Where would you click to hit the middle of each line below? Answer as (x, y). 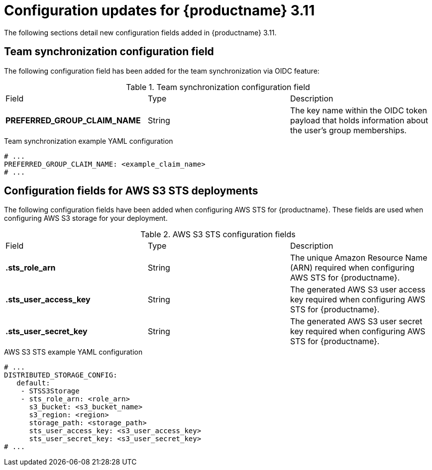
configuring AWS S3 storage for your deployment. (86, 218)
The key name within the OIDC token (358, 110)
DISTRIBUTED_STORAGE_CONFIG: (61, 375)
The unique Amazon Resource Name (359, 258)
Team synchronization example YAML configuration (89, 141)
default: (33, 383)
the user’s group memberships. (348, 130)
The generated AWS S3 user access (358, 290)
